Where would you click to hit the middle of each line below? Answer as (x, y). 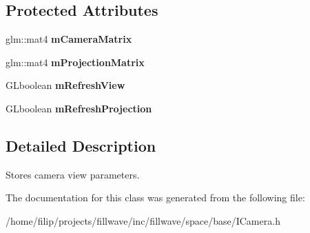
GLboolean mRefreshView (65, 85)
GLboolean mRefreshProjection (79, 108)
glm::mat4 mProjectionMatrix (75, 62)
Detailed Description (81, 145)
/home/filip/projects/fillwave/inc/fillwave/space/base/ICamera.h (143, 220)
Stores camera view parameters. (73, 174)
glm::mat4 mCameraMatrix (69, 39)
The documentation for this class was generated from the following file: (155, 197)
